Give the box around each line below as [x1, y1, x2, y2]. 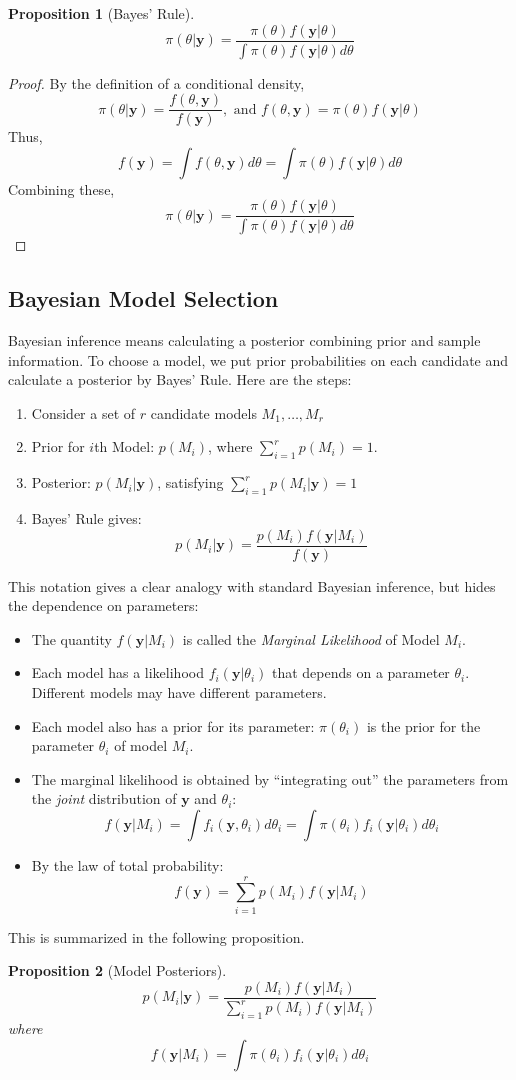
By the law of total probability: [31, 855, 224, 876]
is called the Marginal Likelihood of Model [182, 628, 440, 649]
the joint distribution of [31, 788, 177, 809]
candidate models [150, 402, 257, 423]
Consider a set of [31, 402, 136, 423]
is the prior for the [366, 715, 481, 736]
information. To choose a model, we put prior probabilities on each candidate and [8, 349, 509, 370]
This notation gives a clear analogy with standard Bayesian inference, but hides [8, 575, 496, 596]
